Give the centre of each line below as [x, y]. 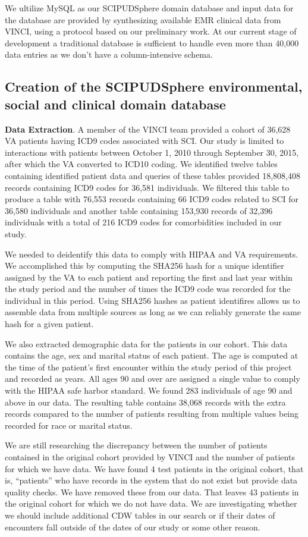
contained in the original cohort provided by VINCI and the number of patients [150, 457]
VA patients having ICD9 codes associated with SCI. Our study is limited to [144, 141]
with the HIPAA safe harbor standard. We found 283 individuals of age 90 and [149, 390]
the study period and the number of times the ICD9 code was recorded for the [148, 289]
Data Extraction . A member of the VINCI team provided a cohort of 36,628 [148, 129]
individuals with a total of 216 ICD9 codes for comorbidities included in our [143, 222]
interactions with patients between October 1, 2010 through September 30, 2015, [152, 152]
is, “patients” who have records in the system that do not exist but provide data [151, 480]
